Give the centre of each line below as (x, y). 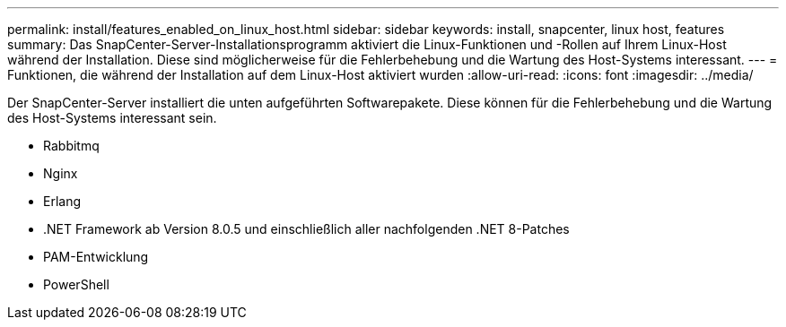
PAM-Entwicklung (96, 257)
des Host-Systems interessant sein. (112, 118)
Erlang (62, 201)
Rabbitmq (71, 146)
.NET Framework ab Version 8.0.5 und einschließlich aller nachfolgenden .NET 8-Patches (306, 229)
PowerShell (76, 284)
